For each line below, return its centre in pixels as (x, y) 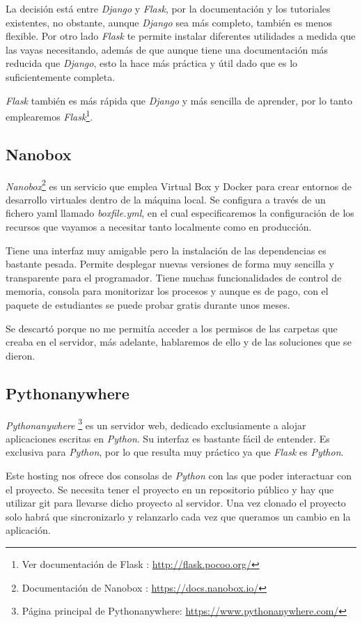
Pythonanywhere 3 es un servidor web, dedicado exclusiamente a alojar (156, 424)
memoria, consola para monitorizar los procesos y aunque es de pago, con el (167, 291)
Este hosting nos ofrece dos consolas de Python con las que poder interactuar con (179, 476)
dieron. (21, 355)
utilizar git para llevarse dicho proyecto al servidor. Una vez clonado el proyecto (176, 503)
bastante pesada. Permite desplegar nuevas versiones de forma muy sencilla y (170, 264)
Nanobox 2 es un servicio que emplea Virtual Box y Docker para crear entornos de (179, 185)
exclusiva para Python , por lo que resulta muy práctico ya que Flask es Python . (175, 452)
